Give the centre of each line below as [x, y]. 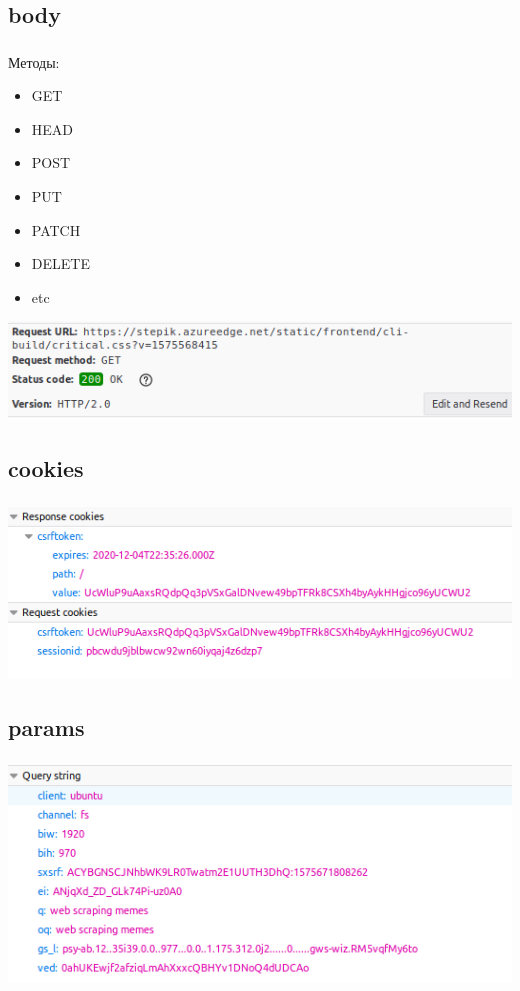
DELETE [60, 263]
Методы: [34, 61]
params [46, 727]
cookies [46, 468]
